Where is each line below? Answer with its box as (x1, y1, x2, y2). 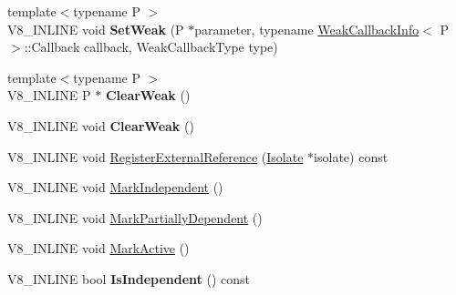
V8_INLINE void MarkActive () (7, 239, 190, 258)
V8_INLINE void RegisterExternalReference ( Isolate (7, 147, 304, 166)
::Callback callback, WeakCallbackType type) (24, 37, 278, 56)
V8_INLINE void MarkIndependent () (7, 178, 223, 197)
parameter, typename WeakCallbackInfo (194, 19, 420, 38)
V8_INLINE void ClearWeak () (7, 116, 194, 135)
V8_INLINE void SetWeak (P (7, 19, 184, 38)
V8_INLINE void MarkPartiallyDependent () (7, 208, 263, 227)
